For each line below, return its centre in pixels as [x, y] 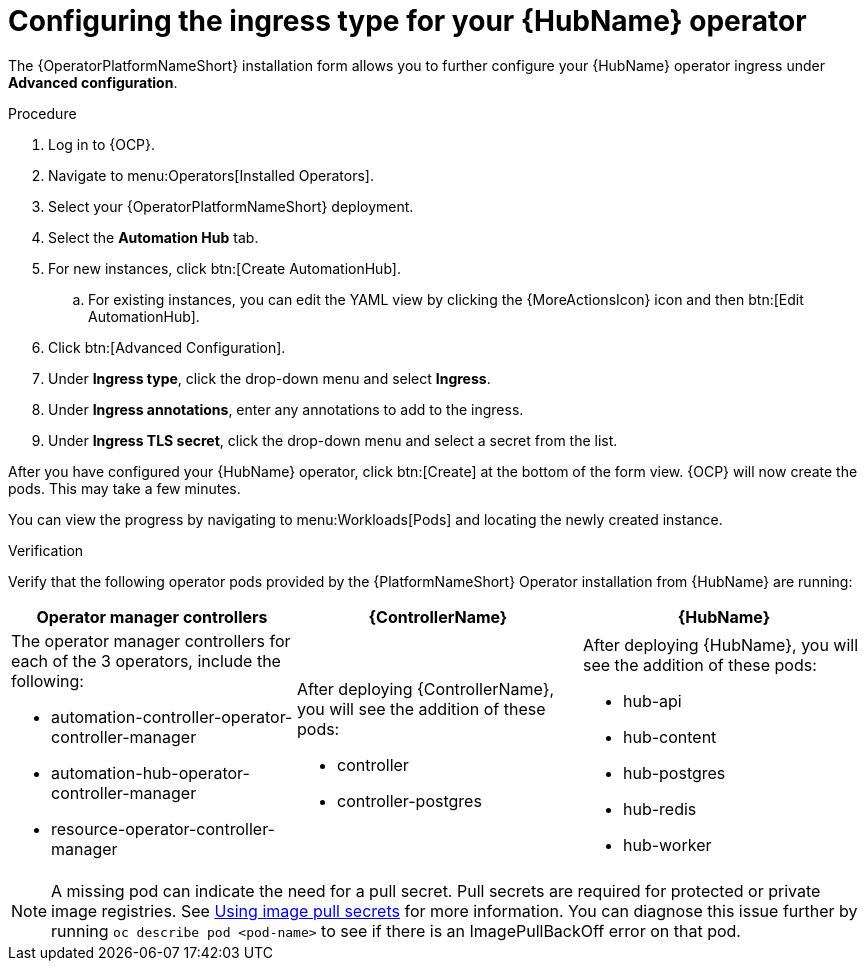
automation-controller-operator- [172, 716]
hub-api [652, 700]
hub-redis [659, 808]
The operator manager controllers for [151, 640]
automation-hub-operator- [150, 772]
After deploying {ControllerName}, [425, 688]
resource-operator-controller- [163, 828]
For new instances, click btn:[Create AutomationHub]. [224, 268]
